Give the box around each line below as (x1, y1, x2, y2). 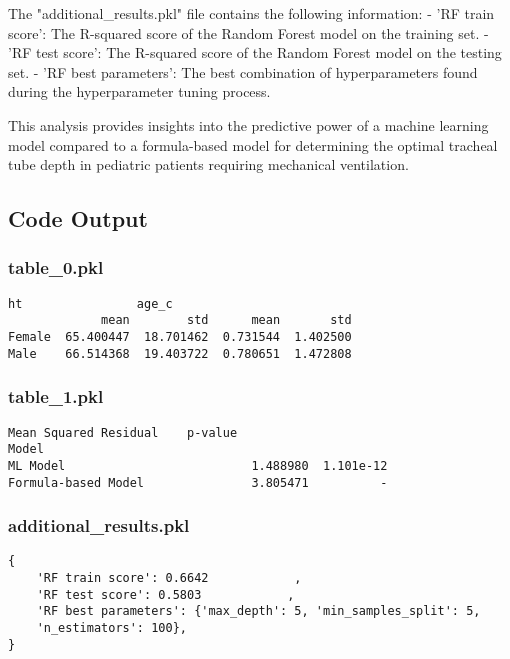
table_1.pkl (8, 384, 104, 409)
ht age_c (8, 296, 173, 311)
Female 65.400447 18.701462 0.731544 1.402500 (8, 330, 352, 345)
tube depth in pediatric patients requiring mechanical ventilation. (8, 154, 409, 175)
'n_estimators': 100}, (36, 621, 187, 636)
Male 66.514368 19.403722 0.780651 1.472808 (8, 346, 352, 361)
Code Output (8, 203, 148, 234)
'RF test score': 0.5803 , (36, 587, 295, 602)
